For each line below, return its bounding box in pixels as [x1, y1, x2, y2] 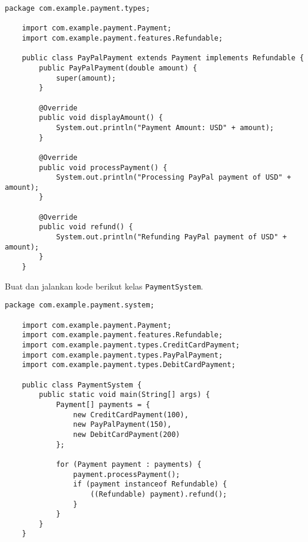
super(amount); [56, 73, 116, 82]
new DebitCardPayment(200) [73, 430, 180, 439]
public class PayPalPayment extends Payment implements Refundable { [21, 54, 304, 63]
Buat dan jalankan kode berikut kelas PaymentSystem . [5, 279, 204, 292]
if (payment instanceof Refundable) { [73, 480, 227, 489]
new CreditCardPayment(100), [73, 410, 189, 419]
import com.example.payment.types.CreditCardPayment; [21, 341, 240, 349]
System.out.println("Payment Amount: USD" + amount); [56, 123, 275, 132]
